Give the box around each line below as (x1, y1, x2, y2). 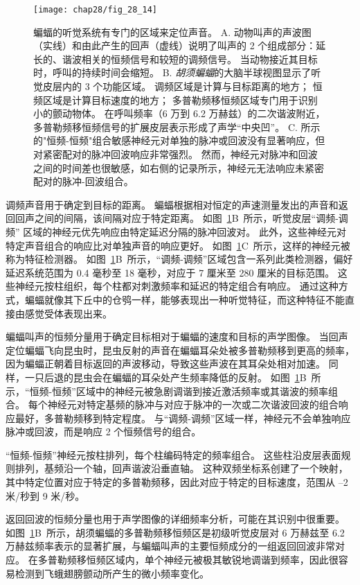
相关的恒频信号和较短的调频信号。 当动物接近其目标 (81, 51, 318, 66)
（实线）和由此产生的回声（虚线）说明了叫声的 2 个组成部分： (33, 38, 316, 53)
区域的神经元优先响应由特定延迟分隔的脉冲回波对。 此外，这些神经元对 (23, 224, 346, 238)
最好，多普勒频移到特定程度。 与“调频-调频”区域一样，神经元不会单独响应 (15, 410, 351, 425)
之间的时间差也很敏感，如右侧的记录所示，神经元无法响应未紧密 (33, 160, 324, 175)
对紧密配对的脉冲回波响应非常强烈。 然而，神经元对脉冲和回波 (33, 147, 318, 161)
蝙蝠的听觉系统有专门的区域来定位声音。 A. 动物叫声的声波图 (33, 24, 312, 39)
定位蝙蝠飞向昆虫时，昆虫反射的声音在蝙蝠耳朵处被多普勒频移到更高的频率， (6, 342, 354, 357)
